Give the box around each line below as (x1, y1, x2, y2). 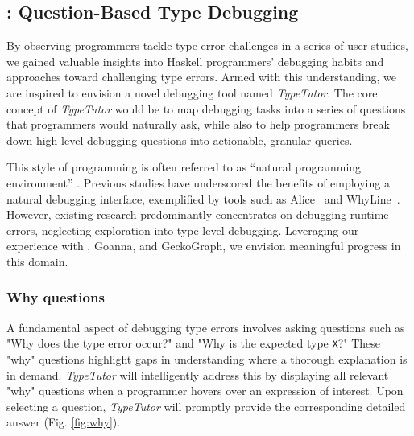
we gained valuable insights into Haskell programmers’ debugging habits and (6, 52, 384, 69)
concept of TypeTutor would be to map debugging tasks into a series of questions (6, 100, 406, 117)
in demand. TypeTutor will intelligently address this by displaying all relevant (6, 366, 389, 383)
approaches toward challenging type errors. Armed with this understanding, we (6, 68, 396, 85)
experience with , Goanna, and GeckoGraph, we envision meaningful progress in (6, 237, 401, 254)
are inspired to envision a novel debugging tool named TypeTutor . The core (6, 84, 378, 101)
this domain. (6, 253, 68, 269)
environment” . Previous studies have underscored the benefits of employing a (6, 174, 390, 191)
